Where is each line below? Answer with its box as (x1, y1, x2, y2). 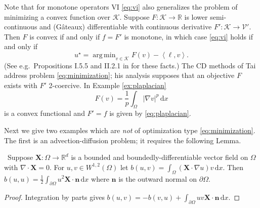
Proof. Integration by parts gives (4, 192, 105, 202)
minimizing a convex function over (4, 11, 111, 22)
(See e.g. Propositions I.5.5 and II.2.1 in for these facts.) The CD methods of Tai (4, 60, 256, 70)
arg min (93, 51, 116, 59)
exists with (4, 79, 37, 90)
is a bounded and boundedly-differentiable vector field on (71, 152, 248, 162)
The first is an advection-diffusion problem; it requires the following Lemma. (4, 135, 241, 145)
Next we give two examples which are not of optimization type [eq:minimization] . (4, 124, 255, 135)
